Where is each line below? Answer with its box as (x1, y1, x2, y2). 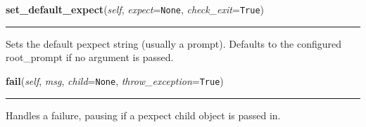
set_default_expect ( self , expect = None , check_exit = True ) (6, 2, 264, 16)
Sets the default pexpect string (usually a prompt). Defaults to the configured (6, 36, 342, 51)
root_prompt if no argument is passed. (6, 50, 174, 65)
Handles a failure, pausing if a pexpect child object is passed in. (6, 107, 281, 122)
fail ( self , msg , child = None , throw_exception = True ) (6, 73, 224, 88)
